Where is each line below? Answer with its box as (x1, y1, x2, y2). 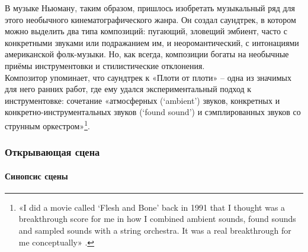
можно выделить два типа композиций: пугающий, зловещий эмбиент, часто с (5, 25, 287, 37)
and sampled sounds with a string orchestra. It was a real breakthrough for (18, 224, 291, 237)
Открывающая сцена (5, 145, 100, 159)
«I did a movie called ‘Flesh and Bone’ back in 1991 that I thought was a (18, 201, 285, 213)
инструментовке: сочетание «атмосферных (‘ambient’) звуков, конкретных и (5, 94, 280, 106)
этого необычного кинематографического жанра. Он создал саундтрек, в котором (5, 13, 296, 25)
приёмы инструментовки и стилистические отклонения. (5, 59, 205, 71)
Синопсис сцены (5, 169, 68, 182)
